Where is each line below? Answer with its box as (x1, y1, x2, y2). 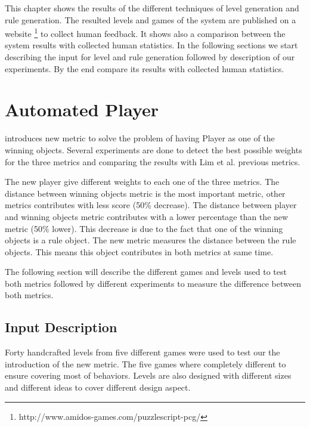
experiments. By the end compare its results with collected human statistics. (5, 62, 284, 75)
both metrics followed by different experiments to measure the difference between (5, 277, 301, 289)
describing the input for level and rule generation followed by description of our (5, 51, 295, 63)
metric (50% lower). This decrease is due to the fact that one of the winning (5, 222, 283, 234)
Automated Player (5, 97, 159, 122)
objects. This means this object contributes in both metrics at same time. (5, 245, 274, 258)
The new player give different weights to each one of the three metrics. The (5, 175, 280, 188)
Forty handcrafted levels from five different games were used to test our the (5, 346, 280, 358)
